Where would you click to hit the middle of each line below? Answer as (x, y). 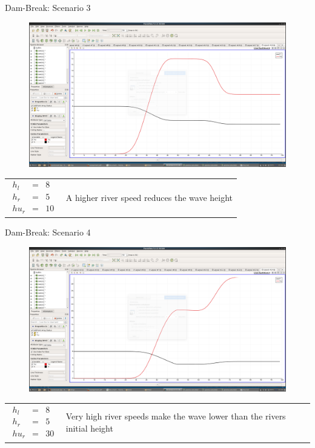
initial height (89, 428)
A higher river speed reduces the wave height (149, 197)
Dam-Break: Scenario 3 (48, 7)
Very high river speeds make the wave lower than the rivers (176, 416)
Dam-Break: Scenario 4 (48, 232)
